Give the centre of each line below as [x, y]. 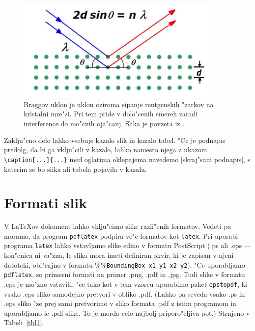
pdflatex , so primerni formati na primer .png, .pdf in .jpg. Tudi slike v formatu [125, 274]
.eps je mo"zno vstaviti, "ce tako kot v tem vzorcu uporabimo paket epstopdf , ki [126, 284]
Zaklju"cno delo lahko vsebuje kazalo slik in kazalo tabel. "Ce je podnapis [115, 140]
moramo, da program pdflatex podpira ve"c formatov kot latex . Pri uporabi [121, 235]
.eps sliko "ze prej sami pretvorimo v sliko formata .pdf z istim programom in [120, 303]
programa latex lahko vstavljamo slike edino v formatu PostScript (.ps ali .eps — [127, 245]
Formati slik [46, 203]
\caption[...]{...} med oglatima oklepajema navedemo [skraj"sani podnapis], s [127, 159]
